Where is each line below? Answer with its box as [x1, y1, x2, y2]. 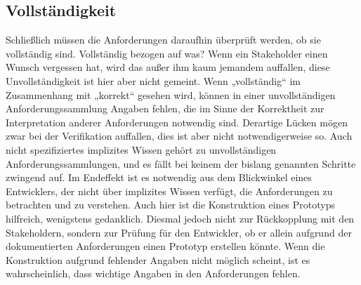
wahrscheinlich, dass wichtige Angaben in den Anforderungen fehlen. [6, 266, 301, 281]
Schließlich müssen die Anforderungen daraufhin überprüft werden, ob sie [6, 32, 321, 47]
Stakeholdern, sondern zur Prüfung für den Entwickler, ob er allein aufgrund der [6, 225, 352, 239]
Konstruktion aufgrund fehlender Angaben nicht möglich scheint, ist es [6, 252, 310, 267]
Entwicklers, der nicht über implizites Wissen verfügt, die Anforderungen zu [6, 183, 333, 198]
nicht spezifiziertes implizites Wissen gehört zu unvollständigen [6, 142, 277, 157]
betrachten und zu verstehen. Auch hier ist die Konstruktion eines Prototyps [6, 197, 336, 212]
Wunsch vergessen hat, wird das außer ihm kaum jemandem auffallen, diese [6, 60, 330, 74]
